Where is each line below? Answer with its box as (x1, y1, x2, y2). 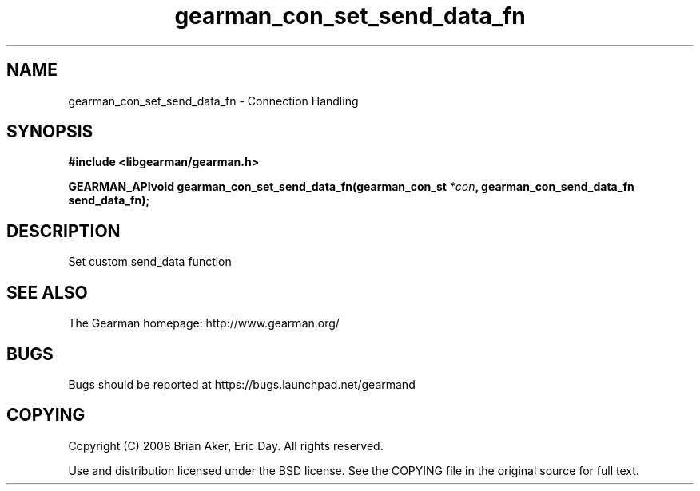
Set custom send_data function (68, 255, 232, 269)
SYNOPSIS (6, 121, 93, 142)
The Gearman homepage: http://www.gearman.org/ (68, 316, 340, 331)
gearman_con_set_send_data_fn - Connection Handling (68, 93, 359, 108)
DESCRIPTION (6, 220, 121, 241)
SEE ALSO (6, 282, 88, 303)
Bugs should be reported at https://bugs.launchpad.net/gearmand (68, 377, 416, 391)
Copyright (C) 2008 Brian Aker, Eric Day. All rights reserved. (68, 438, 384, 453)
